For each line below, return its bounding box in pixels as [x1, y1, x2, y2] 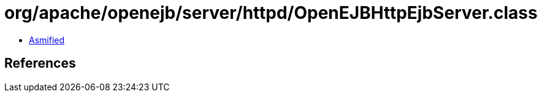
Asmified [29, 34, 65, 45]
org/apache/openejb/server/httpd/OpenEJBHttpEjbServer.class [4, 2, 538, 23]
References [4, 56, 76, 71]
